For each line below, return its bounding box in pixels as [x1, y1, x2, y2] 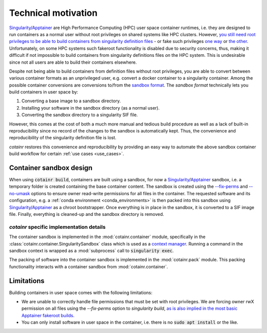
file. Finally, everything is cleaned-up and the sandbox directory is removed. [9, 211, 164, 217]
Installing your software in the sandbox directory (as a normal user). [21, 105, 160, 111]
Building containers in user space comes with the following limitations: [9, 290, 153, 295]
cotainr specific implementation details [9, 223, 106, 230]
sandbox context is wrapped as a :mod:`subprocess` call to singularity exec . [9, 248, 174, 253]
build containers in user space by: [9, 89, 79, 95]
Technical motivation [9, 7, 98, 18]
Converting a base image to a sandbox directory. [21, 98, 121, 104]
